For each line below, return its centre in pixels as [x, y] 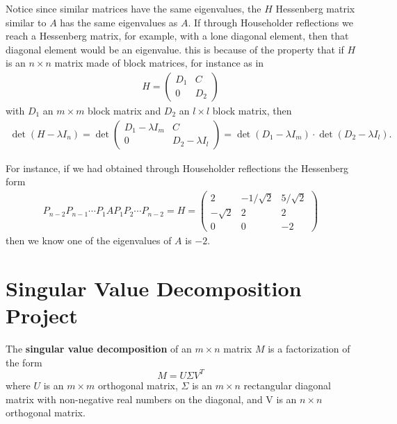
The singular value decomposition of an [99, 349]
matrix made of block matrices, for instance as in [159, 63]
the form [24, 362]
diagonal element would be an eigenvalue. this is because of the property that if [175, 49]
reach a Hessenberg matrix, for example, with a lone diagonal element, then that [177, 36]
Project [42, 315]
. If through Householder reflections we [270, 22]
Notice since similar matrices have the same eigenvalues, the [133, 8]
